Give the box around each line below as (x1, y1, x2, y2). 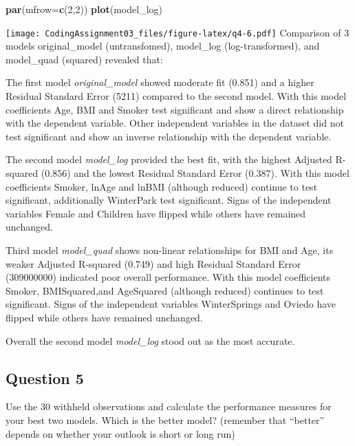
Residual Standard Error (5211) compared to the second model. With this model (6, 89, 347, 103)
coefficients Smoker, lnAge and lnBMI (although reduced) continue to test (6, 179, 318, 193)
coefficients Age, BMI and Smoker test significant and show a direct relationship (6, 102, 344, 116)
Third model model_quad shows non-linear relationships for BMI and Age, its (6, 242, 334, 257)
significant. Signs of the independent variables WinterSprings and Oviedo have (6, 297, 336, 311)
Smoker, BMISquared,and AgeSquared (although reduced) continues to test (6, 283, 324, 297)
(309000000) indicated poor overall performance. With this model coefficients (6, 270, 331, 284)
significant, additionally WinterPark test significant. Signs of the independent (6, 193, 332, 207)
